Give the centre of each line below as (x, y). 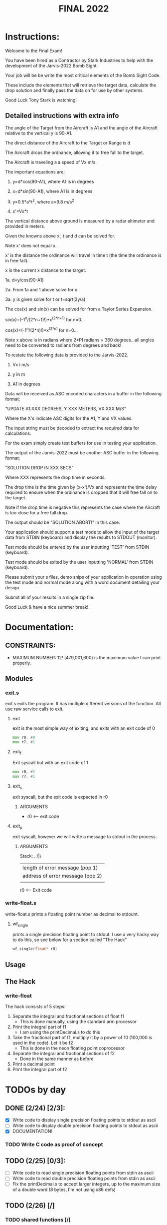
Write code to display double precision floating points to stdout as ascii (85, 1126)
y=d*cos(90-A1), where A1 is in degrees (53, 181)
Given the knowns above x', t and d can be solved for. (60, 236)
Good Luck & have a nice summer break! (47, 607)
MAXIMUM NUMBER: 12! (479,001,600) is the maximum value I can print (86, 657)
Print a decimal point (33, 1064)
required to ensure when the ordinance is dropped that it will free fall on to (82, 492)
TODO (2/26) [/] (30, 1205)
